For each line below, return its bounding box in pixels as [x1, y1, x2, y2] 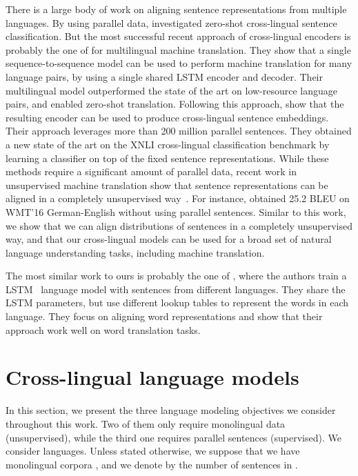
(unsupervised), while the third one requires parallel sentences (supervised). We [6, 430, 341, 444]
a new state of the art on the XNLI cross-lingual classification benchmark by [6, 137, 330, 151]
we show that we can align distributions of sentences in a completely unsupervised [6, 218, 353, 232]
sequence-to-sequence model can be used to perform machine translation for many [6, 56, 352, 70]
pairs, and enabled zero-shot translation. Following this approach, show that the [6, 97, 344, 111]
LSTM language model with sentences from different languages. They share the [6, 281, 346, 296]
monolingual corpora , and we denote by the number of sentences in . [6, 457, 298, 471]
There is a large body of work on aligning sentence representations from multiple [6, 2, 347, 16]
